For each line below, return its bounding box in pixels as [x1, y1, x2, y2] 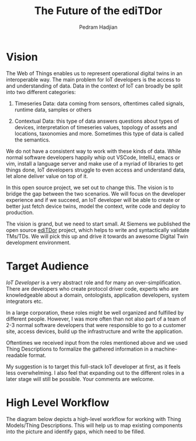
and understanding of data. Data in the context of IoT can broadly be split [6, 82, 183, 89]
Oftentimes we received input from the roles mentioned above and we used [6, 339, 188, 346]
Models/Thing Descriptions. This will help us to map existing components [6, 422, 183, 429]
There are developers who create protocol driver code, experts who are [6, 285, 179, 292]
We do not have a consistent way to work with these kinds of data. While [6, 147, 181, 154]
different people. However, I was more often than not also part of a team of [6, 315, 186, 322]
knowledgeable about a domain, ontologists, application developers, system [6, 291, 190, 298]
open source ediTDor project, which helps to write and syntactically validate [6, 226, 190, 233]
